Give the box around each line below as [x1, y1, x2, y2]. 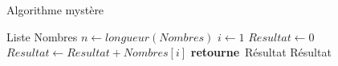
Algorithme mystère [6, 2, 104, 17]
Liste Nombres [6, 28, 78, 45]
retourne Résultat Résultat [190, 44, 332, 60]
